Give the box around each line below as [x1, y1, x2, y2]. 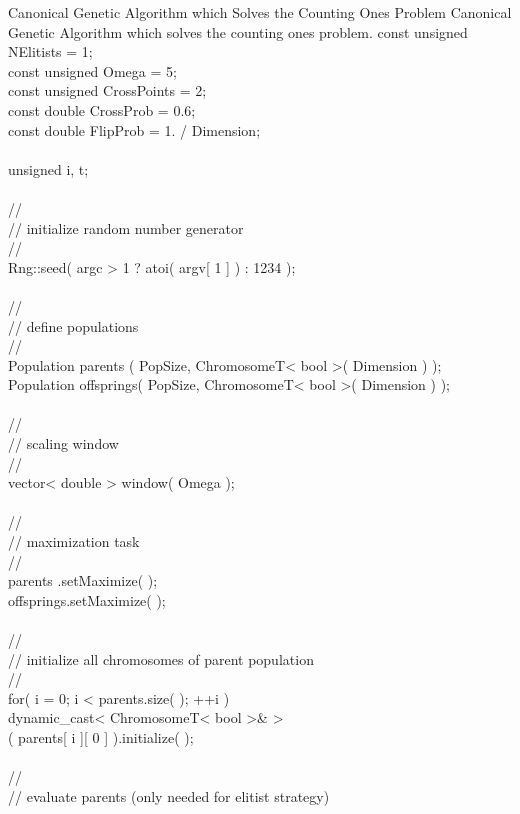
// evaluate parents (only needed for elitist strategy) [8, 785, 330, 806]
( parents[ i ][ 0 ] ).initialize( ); [8, 726, 194, 747]
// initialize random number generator [8, 217, 244, 238]
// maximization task [8, 531, 140, 552]
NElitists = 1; [8, 41, 93, 62]
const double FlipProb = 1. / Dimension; [8, 119, 261, 140]
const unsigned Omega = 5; [8, 60, 177, 81]
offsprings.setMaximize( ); [8, 589, 166, 610]
